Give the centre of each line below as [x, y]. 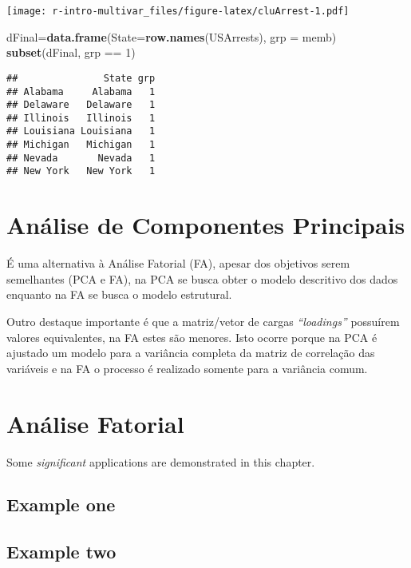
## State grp [81, 78]
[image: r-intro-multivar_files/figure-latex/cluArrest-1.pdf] [178, 11]
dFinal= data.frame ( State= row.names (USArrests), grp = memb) [172, 36]
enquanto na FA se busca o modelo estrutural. [119, 294]
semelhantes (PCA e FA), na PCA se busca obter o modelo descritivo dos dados [202, 278]
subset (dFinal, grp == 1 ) [71, 52]
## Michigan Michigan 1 [81, 145]
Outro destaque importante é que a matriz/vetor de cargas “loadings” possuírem [203, 321]
